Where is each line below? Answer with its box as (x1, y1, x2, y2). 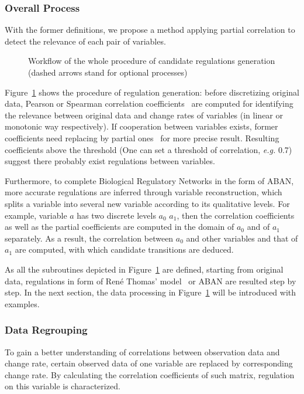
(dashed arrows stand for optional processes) (28, 66, 188, 78)
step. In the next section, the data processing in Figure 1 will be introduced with (5, 286, 296, 298)
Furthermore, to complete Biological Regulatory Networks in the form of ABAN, (5, 174, 294, 186)
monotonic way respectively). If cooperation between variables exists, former (5, 120, 278, 133)
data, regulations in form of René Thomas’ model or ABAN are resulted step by (5, 274, 296, 287)
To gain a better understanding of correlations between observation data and (5, 345, 280, 358)
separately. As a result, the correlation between (5, 232, 174, 244)
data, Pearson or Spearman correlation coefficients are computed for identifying (5, 97, 293, 110)
